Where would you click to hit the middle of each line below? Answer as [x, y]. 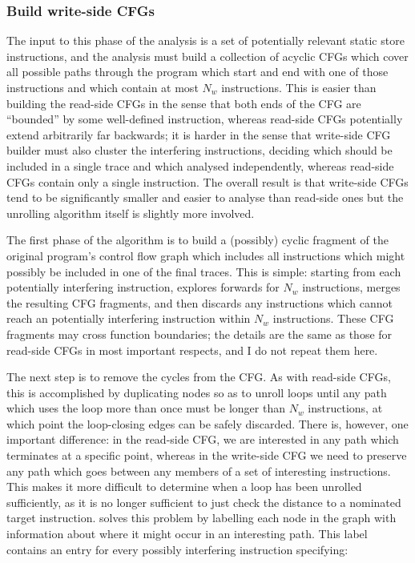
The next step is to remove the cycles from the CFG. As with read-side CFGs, [199, 377]
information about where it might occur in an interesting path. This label [187, 534]
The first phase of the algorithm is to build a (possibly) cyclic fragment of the [197, 240]
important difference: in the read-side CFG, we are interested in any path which [203, 439]
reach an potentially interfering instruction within [129, 318]
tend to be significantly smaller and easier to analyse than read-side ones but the [205, 197]
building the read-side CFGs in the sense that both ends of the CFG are [184, 103]
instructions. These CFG [333, 318]
